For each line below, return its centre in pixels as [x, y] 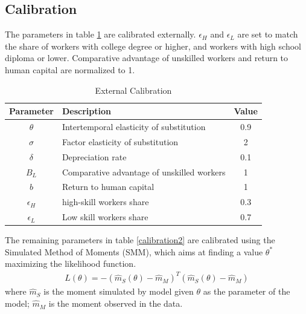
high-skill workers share [105, 202]
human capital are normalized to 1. [70, 69]
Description [86, 111]
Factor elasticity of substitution [120, 141]
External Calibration [133, 90]
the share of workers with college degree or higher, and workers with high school [153, 46]
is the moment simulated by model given [119, 291]
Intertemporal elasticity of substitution [134, 127]
